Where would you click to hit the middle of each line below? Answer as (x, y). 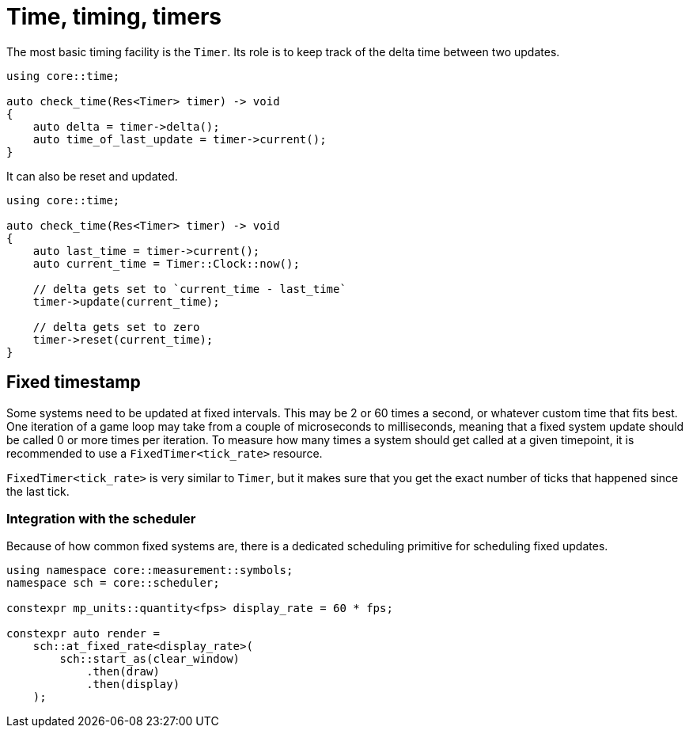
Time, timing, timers (114, 17)
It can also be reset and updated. (92, 176)
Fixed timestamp (74, 382)
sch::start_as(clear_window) (150, 659)
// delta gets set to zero (116, 327)
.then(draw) (123, 672)
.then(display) (133, 685)
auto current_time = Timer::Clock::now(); (166, 263)
